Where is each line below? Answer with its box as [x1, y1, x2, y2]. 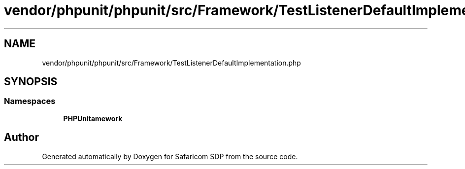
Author [4, 131, 39, 144]
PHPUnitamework [63, 114, 123, 123]
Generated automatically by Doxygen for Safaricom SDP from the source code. [42, 152, 298, 161]
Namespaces [4, 96, 56, 106]
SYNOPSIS [4, 75, 58, 88]
